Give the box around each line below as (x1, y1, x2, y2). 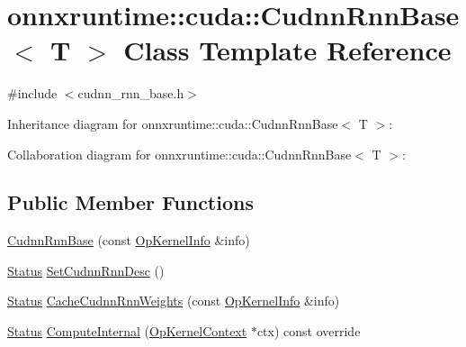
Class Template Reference (123, 32, 452, 68)
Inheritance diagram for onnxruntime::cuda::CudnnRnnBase (7, 114, 338, 132)
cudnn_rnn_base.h (77, 84, 184, 103)
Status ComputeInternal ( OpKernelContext (7, 322, 247, 341)
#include (7, 84, 58, 103)
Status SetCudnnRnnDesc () (7, 260, 165, 279)
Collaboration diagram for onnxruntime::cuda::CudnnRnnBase (7, 144, 352, 163)
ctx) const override (256, 322, 361, 341)
